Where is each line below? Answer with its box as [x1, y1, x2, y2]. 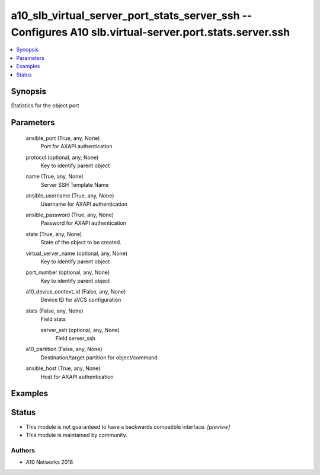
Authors [11, 446, 36, 454]
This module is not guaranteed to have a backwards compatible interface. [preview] [25, 423, 231, 430]
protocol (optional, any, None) [25, 154, 99, 161]
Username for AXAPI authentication [40, 200, 127, 208]
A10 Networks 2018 [25, 458, 73, 466]
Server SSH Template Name [40, 181, 109, 188]
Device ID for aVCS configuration [40, 297, 121, 304]
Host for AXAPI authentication [40, 373, 114, 380]
